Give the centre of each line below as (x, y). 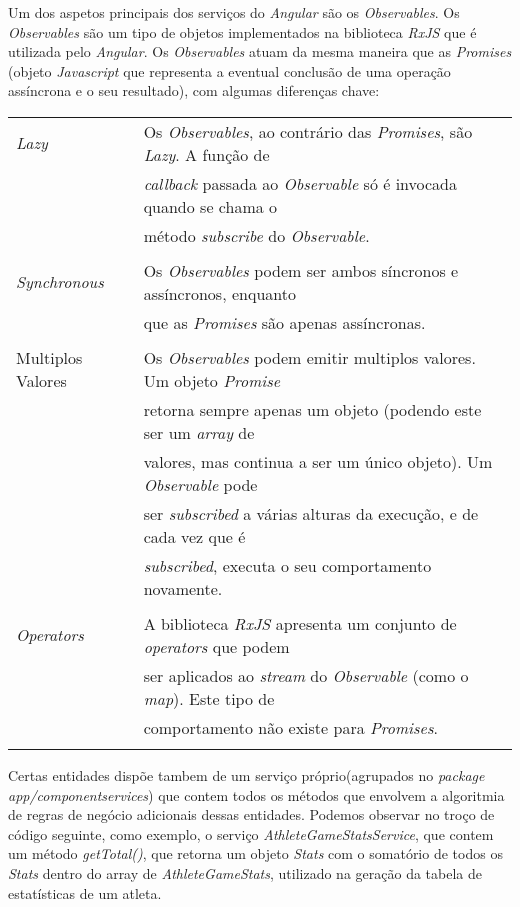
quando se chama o (210, 206)
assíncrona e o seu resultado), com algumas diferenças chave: (194, 90)
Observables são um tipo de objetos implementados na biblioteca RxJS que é (242, 31)
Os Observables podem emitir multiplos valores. (309, 357)
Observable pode (200, 484)
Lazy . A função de (206, 154)
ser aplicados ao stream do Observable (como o (306, 675)
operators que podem (216, 646)
